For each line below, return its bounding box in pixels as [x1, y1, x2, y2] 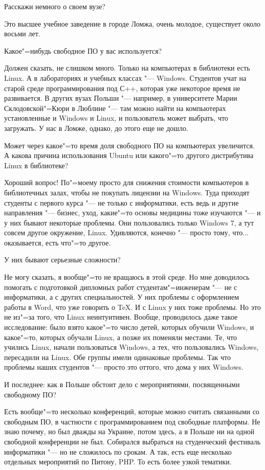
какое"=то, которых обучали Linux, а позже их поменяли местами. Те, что [4, 331, 237, 342]
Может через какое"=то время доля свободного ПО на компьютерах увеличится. [4, 140, 255, 150]
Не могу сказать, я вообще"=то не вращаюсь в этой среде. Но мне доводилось [4, 272, 250, 282]
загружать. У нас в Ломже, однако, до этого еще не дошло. [4, 122, 188, 133]
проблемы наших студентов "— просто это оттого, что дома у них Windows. [4, 362, 244, 372]
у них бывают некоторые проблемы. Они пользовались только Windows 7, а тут [4, 217, 254, 228]
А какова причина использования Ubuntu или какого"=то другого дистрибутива [4, 150, 254, 161]
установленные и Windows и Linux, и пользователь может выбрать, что [4, 113, 228, 123]
